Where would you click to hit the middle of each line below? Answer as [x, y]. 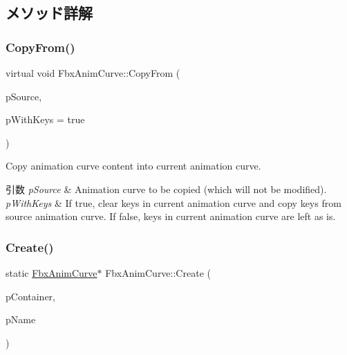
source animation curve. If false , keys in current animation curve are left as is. [171, 216]
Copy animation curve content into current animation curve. [133, 166]
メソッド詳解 [49, 13]
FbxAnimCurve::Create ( [158, 272]
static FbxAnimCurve [51, 272]
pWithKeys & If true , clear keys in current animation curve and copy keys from [173, 202]
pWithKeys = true [45, 119]
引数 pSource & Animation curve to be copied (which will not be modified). [166, 189]
